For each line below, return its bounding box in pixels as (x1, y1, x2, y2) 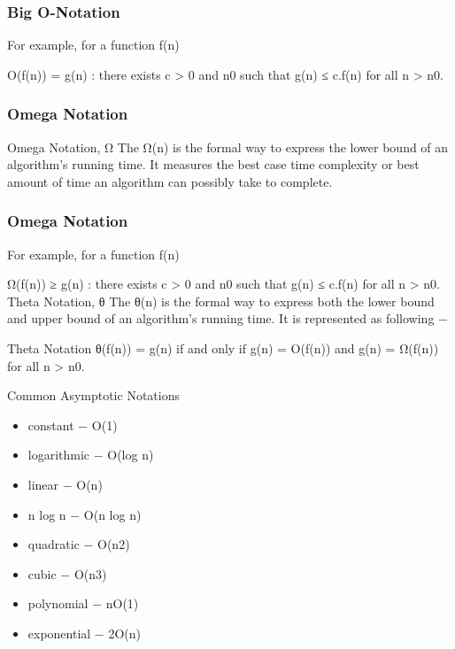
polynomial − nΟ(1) (27, 594, 139, 613)
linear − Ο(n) (27, 475, 103, 493)
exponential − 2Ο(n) (27, 623, 141, 642)
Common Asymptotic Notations (7, 386, 180, 405)
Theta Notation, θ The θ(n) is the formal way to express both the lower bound (7, 291, 435, 310)
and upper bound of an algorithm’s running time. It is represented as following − (7, 309, 448, 328)
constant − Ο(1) (27, 415, 118, 434)
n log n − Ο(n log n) (27, 505, 142, 523)
